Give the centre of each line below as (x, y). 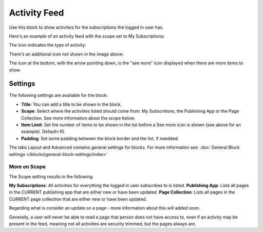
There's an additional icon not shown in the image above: (66, 54)
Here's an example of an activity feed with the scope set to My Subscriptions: (87, 36)
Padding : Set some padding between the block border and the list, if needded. (100, 138)
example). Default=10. (43, 132)
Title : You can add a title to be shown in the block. (71, 104)
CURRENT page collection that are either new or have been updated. (78, 199)
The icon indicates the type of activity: (47, 45)
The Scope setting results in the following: (51, 176)
